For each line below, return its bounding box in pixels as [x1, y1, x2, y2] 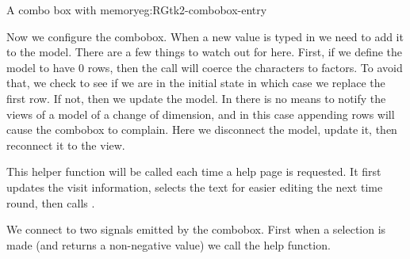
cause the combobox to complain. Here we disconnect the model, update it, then [6, 121, 397, 138]
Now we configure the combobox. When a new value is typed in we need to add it [6, 28, 404, 44]
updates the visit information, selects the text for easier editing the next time [6, 178, 383, 195]
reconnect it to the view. [6, 136, 125, 153]
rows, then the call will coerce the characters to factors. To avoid [87, 59, 403, 75]
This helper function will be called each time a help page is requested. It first [6, 163, 381, 180]
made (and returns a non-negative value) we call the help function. [6, 236, 331, 253]
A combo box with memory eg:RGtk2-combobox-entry [6, 2, 267, 17]
